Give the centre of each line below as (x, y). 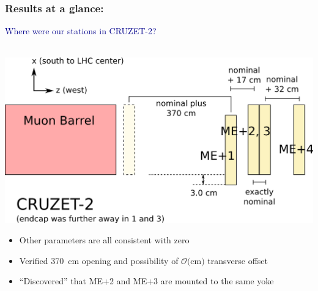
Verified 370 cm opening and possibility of (99, 260)
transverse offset (238, 260)
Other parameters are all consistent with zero (104, 240)
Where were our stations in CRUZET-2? (81, 31)
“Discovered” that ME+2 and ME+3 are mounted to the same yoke (146, 281)
